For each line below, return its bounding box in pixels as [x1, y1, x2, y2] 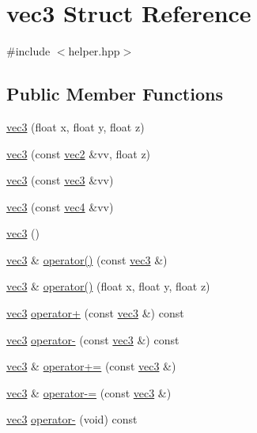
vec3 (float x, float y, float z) [6, 118, 145, 135]
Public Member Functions [6, 82, 223, 106]
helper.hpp [68, 43, 120, 59]
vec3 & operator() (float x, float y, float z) [6, 278, 210, 294]
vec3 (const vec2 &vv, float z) [6, 145, 151, 161]
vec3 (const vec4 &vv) [6, 198, 114, 215]
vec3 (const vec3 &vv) [6, 172, 114, 188]
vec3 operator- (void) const [6, 411, 138, 427]
